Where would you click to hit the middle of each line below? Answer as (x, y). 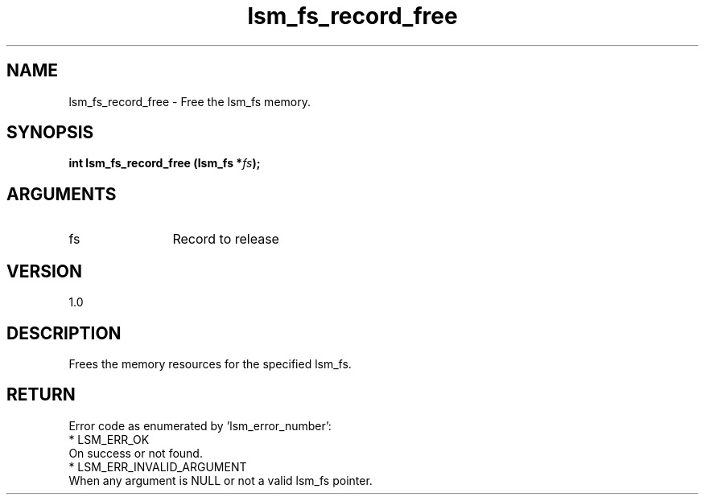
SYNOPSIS (50, 133)
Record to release (226, 239)
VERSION (45, 271)
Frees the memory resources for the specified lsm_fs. (210, 363)
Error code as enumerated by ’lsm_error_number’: (200, 425)
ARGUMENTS (62, 194)
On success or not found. (136, 453)
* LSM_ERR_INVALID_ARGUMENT (158, 466)
